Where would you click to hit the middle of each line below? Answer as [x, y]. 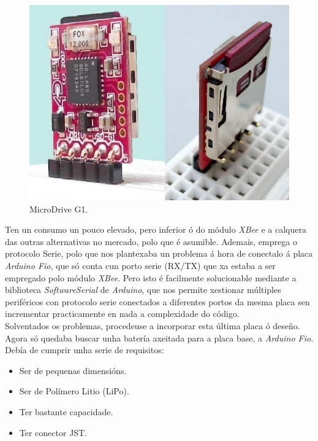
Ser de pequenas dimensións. [73, 370]
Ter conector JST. [53, 432]
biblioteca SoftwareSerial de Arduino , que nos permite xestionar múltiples [143, 290]
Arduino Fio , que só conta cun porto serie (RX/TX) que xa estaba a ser [140, 265]
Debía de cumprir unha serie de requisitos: [85, 350]
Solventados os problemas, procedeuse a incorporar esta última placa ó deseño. [153, 325]
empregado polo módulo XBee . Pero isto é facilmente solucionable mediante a [151, 277]
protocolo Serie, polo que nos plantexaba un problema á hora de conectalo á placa [159, 253]
